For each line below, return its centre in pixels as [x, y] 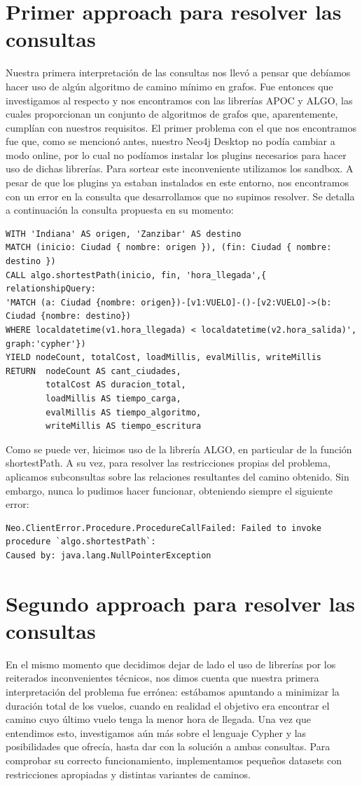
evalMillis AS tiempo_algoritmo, [124, 412]
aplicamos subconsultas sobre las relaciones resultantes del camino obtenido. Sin [177, 476]
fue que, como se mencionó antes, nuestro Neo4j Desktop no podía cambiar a [170, 141]
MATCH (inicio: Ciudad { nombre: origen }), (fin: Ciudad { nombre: [169, 248]
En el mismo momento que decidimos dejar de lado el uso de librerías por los [171, 664]
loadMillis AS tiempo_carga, [113, 398]
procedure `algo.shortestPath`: [81, 542]
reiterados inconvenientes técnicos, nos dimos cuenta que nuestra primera [162, 678]
